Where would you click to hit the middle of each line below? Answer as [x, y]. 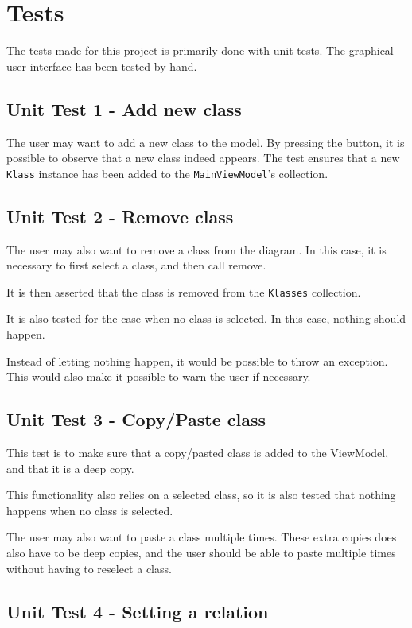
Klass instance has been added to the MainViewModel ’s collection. [167, 173]
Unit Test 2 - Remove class [120, 216]
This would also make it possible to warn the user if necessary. [159, 376]
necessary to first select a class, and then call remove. [136, 265]
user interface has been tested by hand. [102, 66]
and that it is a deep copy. [70, 468]
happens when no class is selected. [90, 510]
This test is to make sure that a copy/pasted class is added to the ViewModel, [198, 452]
